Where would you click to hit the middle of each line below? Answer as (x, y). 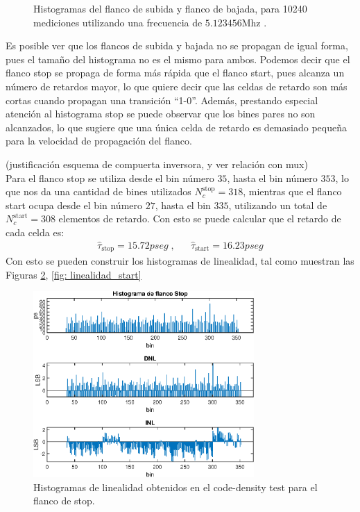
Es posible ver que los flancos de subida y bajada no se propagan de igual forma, (177, 46)
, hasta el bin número (272, 177)
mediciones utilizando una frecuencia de (118, 22)
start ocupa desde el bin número (74, 205)
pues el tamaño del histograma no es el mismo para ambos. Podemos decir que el (178, 59)
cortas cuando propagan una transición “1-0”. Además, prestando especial (162, 100)
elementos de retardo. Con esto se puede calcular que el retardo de (200, 218)
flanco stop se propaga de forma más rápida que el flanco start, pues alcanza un (175, 73)
